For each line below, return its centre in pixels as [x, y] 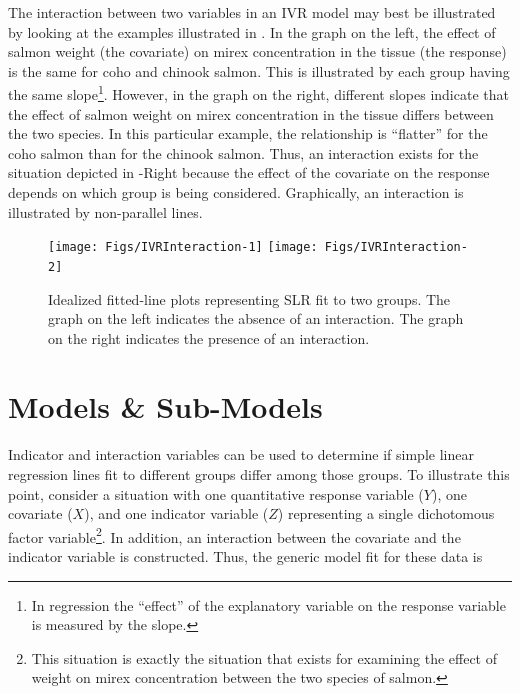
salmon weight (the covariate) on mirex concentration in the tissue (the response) [257, 51]
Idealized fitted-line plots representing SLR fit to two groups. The [249, 298]
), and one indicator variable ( [176, 513]
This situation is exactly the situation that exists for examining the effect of [264, 657]
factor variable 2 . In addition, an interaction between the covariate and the [234, 535]
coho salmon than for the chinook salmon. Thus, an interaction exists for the [243, 152]
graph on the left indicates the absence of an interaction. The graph [256, 318]
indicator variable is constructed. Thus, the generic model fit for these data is [245, 556]
